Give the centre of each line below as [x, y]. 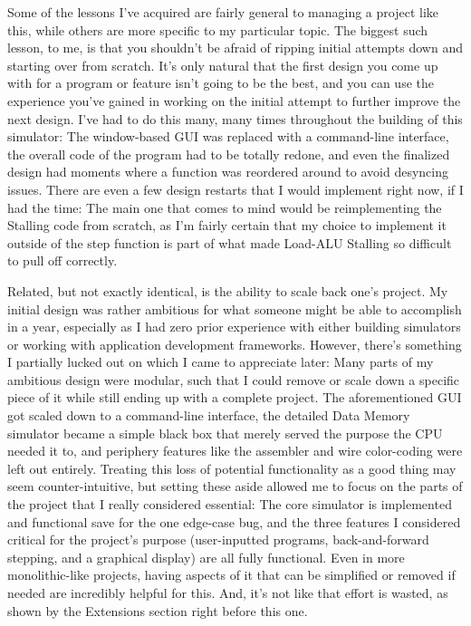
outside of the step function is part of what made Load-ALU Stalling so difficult [230, 242]
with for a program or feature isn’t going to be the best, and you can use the [221, 83]
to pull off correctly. [62, 260]
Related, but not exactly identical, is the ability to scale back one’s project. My [228, 290]
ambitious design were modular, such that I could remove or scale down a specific [234, 379]
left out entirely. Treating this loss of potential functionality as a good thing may [232, 468]
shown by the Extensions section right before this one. [158, 610]
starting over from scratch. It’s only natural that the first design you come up [223, 65]
